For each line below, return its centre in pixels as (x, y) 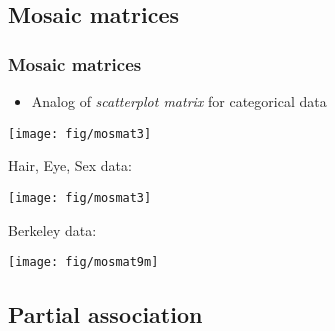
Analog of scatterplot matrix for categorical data (179, 101)
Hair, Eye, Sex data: (70, 165)
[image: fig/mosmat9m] (83, 262)
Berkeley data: (52, 229)
